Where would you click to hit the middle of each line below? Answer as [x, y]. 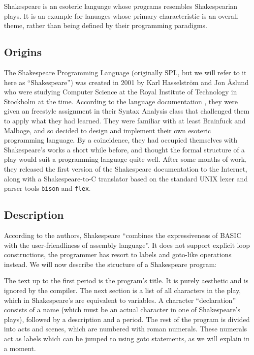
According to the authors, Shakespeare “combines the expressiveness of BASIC [123, 235]
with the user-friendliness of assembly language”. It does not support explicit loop [127, 245]
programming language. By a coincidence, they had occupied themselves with [121, 140]
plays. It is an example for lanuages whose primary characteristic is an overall [121, 15]
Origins [23, 52]
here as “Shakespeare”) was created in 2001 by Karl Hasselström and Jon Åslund [127, 82]
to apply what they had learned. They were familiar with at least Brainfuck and [125, 120]
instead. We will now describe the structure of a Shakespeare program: [111, 264]
